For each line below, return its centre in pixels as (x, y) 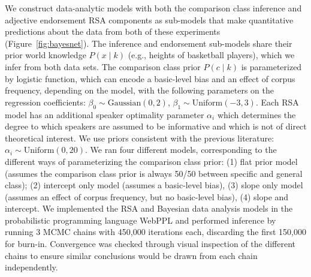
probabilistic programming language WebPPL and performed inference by (141, 220)
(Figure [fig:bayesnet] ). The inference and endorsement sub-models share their (149, 43)
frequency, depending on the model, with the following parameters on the (140, 90)
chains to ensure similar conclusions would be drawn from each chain (131, 255)
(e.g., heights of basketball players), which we (211, 55)
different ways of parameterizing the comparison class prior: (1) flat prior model (151, 161)
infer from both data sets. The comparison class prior (103, 66)
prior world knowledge (46, 55)
